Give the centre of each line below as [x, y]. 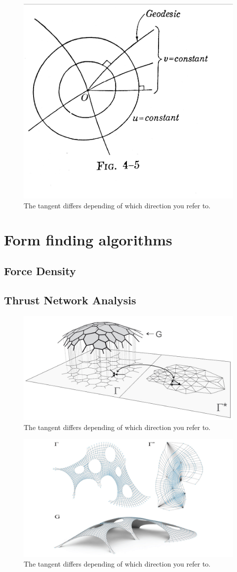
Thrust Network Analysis [70, 300]
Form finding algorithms [88, 239]
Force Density [40, 271]
